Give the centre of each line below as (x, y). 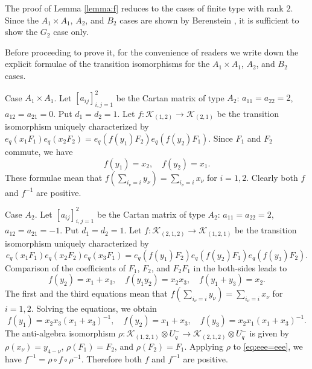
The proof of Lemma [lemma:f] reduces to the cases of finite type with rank (144, 8)
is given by (269, 333)
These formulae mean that (54, 177)
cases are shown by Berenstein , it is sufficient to (209, 20)
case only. (71, 32)
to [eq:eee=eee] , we (268, 346)
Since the (22, 20)
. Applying (204, 346)
